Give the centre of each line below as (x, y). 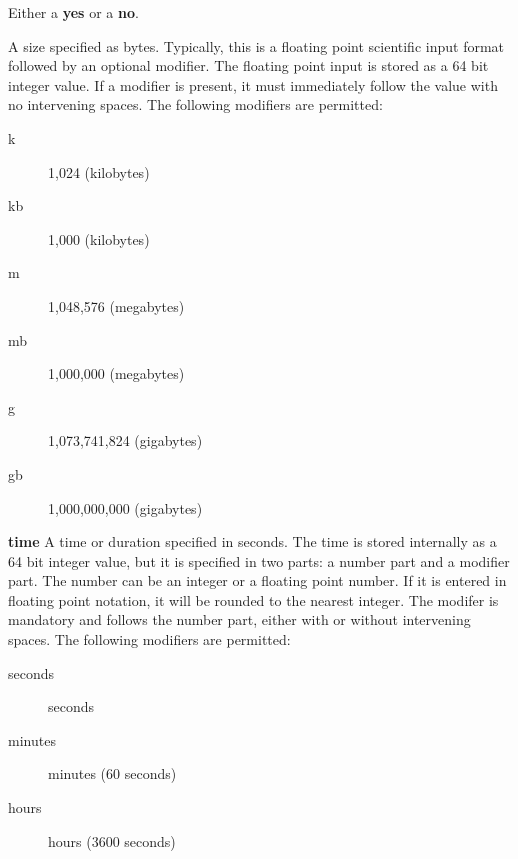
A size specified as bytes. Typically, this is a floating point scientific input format (256, 45)
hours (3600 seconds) (112, 840)
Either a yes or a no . (73, 12)
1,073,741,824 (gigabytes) (125, 440)
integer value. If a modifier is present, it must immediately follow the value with (253, 84)
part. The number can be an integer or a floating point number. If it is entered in (257, 580)
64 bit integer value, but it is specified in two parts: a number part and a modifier (259, 560)
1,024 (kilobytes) (99, 171)
